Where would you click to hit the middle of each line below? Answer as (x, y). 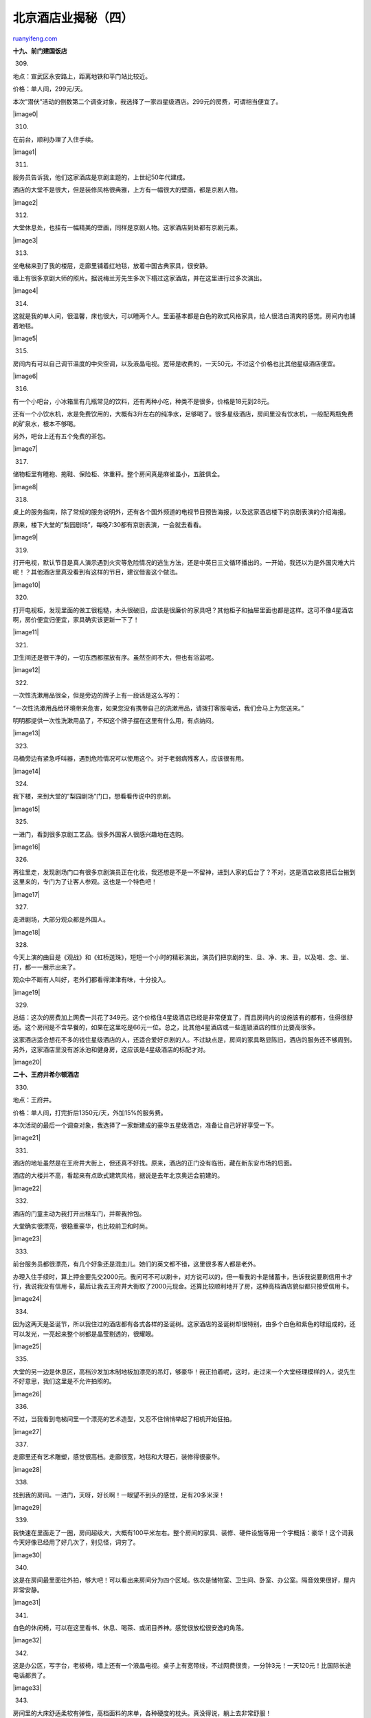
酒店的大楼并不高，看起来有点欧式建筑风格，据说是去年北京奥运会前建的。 (118, 1176)
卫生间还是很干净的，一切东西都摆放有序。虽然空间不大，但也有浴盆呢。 (115, 658)
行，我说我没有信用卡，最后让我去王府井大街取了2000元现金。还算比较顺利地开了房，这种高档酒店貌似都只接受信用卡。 (183, 1286)
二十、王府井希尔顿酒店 (46, 1075)
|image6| (25, 376)
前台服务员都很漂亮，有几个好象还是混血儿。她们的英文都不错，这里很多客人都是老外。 (136, 1264)
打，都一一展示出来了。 (46, 967)
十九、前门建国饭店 (40, 51)
